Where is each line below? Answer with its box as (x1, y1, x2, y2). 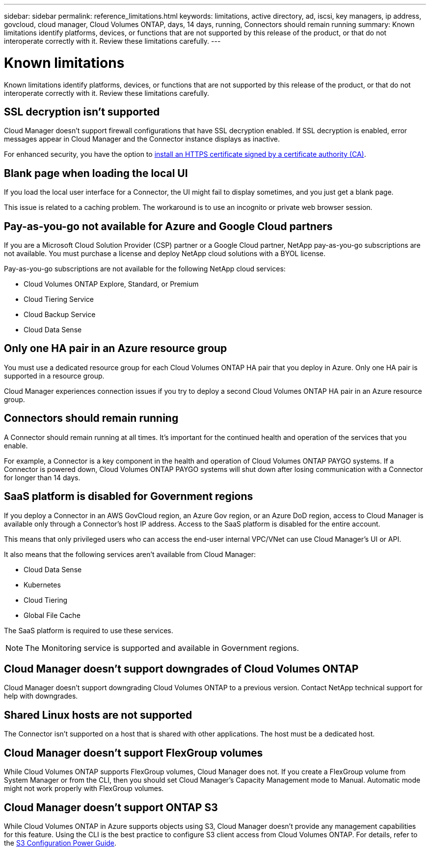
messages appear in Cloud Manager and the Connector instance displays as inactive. (4, 135, 280, 144)
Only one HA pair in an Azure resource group (4, 342, 227, 355)
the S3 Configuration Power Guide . (4, 838, 117, 847)
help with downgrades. (4, 692, 78, 701)
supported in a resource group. (4, 371, 105, 380)
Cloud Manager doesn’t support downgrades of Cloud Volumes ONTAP (4, 662, 359, 675)
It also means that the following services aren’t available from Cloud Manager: (4, 550, 256, 558)
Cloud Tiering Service (24, 295, 94, 304)
